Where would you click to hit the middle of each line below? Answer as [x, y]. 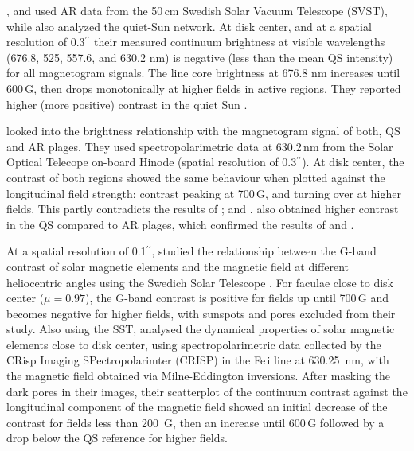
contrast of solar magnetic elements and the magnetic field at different [178, 266]
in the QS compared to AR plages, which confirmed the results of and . [180, 224]
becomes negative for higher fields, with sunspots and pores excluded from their [201, 313]
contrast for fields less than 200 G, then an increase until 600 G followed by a [195, 422]
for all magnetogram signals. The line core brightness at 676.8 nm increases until [203, 73]
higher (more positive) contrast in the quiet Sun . [127, 104]
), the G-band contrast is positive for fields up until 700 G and [237, 298]
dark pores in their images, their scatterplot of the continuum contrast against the [207, 391]
